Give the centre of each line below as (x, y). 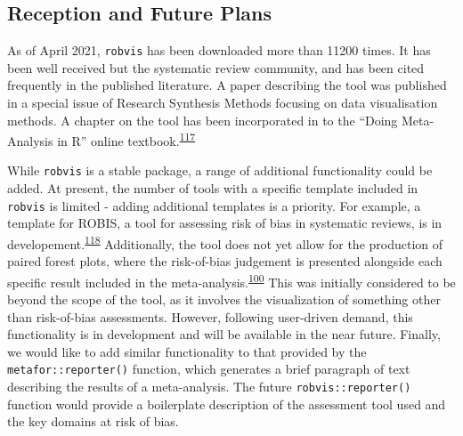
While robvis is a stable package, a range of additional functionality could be (220, 170)
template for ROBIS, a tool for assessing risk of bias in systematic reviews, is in (225, 223)
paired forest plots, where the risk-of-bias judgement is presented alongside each (225, 261)
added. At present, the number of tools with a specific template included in (213, 188)
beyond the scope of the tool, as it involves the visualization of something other (224, 299)
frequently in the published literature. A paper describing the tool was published (227, 85)
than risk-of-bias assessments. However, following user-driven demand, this (210, 316)
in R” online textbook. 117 (126, 139)
